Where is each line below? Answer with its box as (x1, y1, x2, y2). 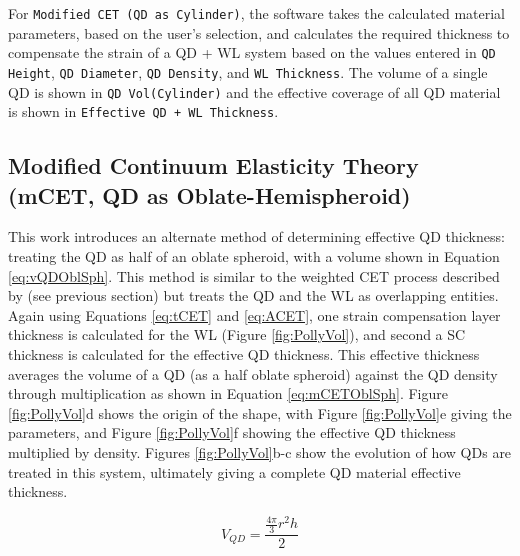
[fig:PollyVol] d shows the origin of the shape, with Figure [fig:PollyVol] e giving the (8, 402, 512, 423)
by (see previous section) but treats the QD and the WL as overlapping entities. (8, 285, 499, 306)
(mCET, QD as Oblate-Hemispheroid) (8, 179, 411, 210)
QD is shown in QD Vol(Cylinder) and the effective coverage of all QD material (8, 81, 501, 102)
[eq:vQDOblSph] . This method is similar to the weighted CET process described (8, 265, 500, 286)
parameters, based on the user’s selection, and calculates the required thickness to (8, 22, 510, 43)
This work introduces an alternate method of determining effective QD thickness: (8, 226, 505, 247)
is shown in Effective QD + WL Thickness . (8, 101, 279, 122)
